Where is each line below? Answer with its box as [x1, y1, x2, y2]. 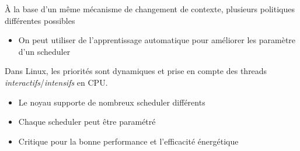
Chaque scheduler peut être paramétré [18, 115, 156, 128]
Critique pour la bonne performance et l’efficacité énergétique [18, 135, 239, 147]
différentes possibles [5, 14, 75, 26]
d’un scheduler [18, 45, 71, 57]
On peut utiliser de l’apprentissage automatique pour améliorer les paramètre [18, 34, 296, 46]
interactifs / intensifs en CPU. [5, 76, 108, 88]
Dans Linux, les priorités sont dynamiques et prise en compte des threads [5, 65, 267, 77]
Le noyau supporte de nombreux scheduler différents [18, 96, 205, 108]
